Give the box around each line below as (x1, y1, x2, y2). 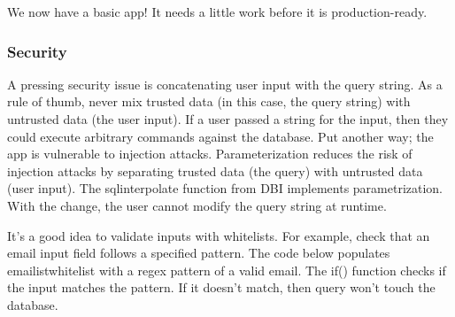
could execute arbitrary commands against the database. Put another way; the (7, 127, 434, 145)
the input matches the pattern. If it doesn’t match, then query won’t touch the (7, 278, 436, 297)
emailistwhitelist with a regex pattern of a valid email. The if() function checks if (7, 260, 446, 279)
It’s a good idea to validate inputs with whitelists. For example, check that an (7, 226, 430, 244)
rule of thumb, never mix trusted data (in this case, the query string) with (7, 92, 411, 111)
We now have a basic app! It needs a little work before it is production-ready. (7, 3, 428, 20)
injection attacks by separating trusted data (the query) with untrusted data (7, 161, 423, 180)
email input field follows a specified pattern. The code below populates (7, 244, 390, 262)
